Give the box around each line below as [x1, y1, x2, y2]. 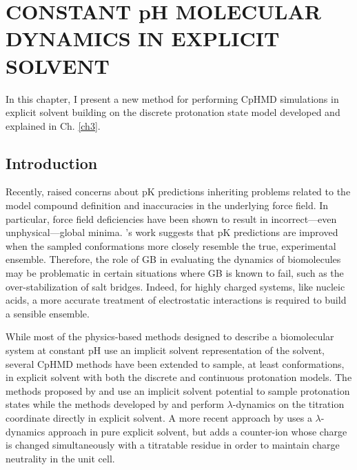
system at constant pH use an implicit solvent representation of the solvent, [6, 343, 325, 358]
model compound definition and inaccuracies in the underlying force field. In [6, 198, 329, 213]
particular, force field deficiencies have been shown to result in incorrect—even [6, 211, 337, 226]
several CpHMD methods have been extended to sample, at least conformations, [6, 356, 345, 371]
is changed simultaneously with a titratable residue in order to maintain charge [6, 438, 340, 452]
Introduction [6, 152, 98, 173]
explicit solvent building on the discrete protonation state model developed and [6, 105, 340, 119]
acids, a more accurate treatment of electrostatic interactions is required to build [6, 293, 347, 307]
